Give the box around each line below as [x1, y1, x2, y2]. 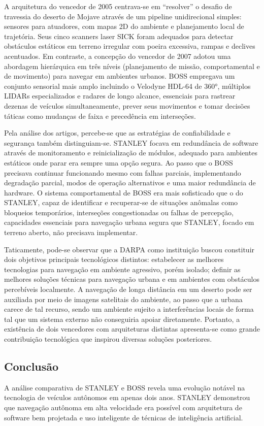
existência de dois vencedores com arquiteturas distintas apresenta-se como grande [4, 323, 260, 334]
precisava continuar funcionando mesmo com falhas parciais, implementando [4, 167, 241, 178]
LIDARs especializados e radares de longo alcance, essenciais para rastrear [4, 90, 236, 101]
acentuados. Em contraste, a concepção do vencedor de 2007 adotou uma [4, 50, 231, 61]
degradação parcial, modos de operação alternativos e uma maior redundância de [4, 177, 256, 188]
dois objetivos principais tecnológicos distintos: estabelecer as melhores [4, 254, 224, 265]
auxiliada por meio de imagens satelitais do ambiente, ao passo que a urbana [4, 293, 243, 304]
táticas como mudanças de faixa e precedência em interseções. [4, 110, 196, 121]
